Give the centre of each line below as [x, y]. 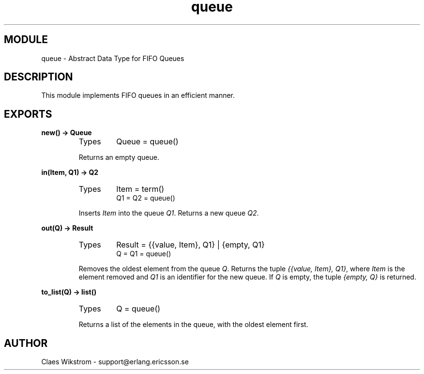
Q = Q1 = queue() [144, 254]
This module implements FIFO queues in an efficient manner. [138, 95]
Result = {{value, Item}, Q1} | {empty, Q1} [190, 245]
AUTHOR [26, 343]
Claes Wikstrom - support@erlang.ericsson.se [115, 362]
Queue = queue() [147, 142]
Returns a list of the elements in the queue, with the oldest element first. [193, 325]
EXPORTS [28, 114]
